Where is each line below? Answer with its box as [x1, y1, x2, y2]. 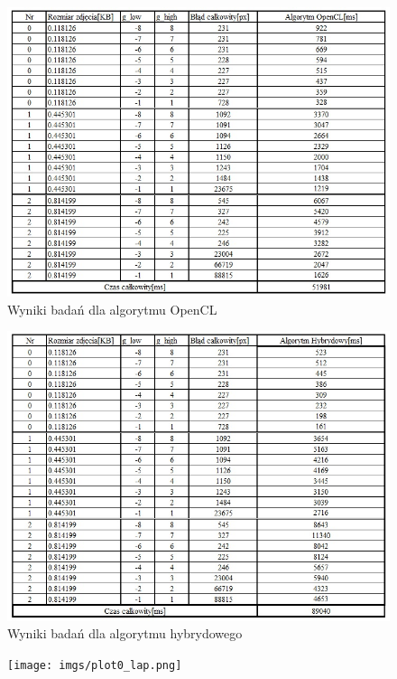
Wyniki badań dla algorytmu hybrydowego [7, 624, 243, 643]
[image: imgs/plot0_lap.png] [7, 659, 182, 673]
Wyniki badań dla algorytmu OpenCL [7, 299, 217, 318]
